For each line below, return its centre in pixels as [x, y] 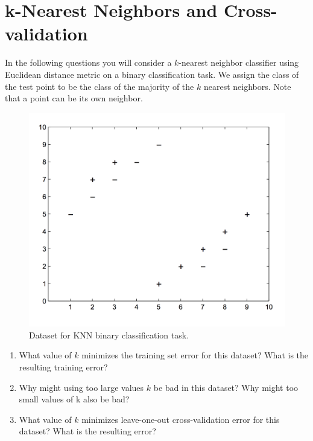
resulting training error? [63, 366]
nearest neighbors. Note [247, 86]
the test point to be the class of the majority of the [100, 86]
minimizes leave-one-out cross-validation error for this [181, 419]
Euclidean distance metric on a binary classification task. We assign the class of [152, 74]
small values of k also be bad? [74, 399]
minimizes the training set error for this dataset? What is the [195, 355]
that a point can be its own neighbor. [74, 98]
